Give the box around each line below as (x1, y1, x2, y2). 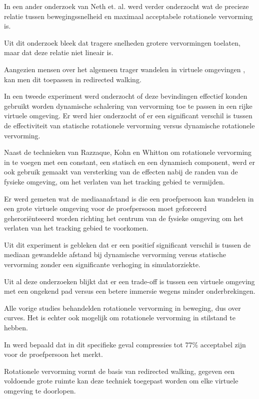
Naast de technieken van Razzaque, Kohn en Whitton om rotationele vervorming (4, 147, 252, 157)
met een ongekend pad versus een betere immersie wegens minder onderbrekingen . (4, 286, 255, 296)
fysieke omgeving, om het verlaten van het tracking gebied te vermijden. (4, 176, 225, 186)
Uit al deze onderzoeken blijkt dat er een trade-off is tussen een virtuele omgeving (4, 276, 255, 286)
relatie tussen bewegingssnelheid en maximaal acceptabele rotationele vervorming (4, 11, 253, 21)
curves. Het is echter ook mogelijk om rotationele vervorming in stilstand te (4, 312, 235, 323)
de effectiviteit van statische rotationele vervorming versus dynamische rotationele (4, 120, 255, 130)
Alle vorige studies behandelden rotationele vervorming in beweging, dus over (4, 302, 241, 313)
